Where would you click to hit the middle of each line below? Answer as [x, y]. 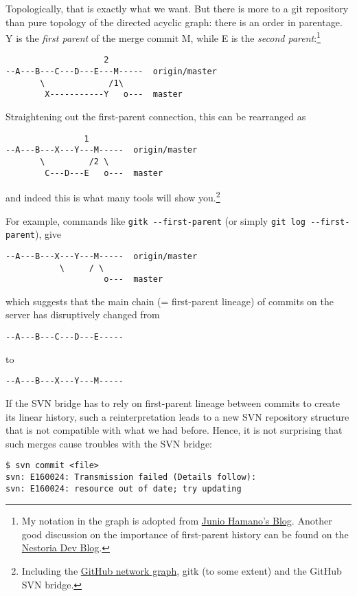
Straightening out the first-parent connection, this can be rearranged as [156, 117]
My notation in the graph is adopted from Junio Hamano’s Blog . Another [177, 521]
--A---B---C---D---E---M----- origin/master [111, 72]
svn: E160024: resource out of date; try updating [124, 488]
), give [48, 234]
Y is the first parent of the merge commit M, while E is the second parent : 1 [163, 37]
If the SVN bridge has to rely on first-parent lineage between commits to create [173, 402]
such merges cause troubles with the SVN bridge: [109, 443]
